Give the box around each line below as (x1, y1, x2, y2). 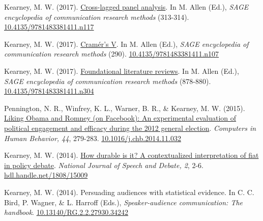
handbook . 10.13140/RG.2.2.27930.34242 (4, 207, 129, 217)
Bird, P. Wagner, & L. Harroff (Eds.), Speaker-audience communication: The (4, 197, 243, 207)
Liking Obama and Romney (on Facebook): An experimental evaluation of (4, 113, 237, 123)
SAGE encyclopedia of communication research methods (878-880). (4, 75, 211, 86)
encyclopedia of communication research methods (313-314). (4, 11, 189, 22)
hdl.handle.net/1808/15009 (4, 170, 88, 180)
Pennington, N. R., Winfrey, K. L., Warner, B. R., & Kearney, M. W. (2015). (4, 102, 245, 113)
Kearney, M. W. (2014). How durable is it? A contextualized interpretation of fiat (4, 150, 259, 160)
